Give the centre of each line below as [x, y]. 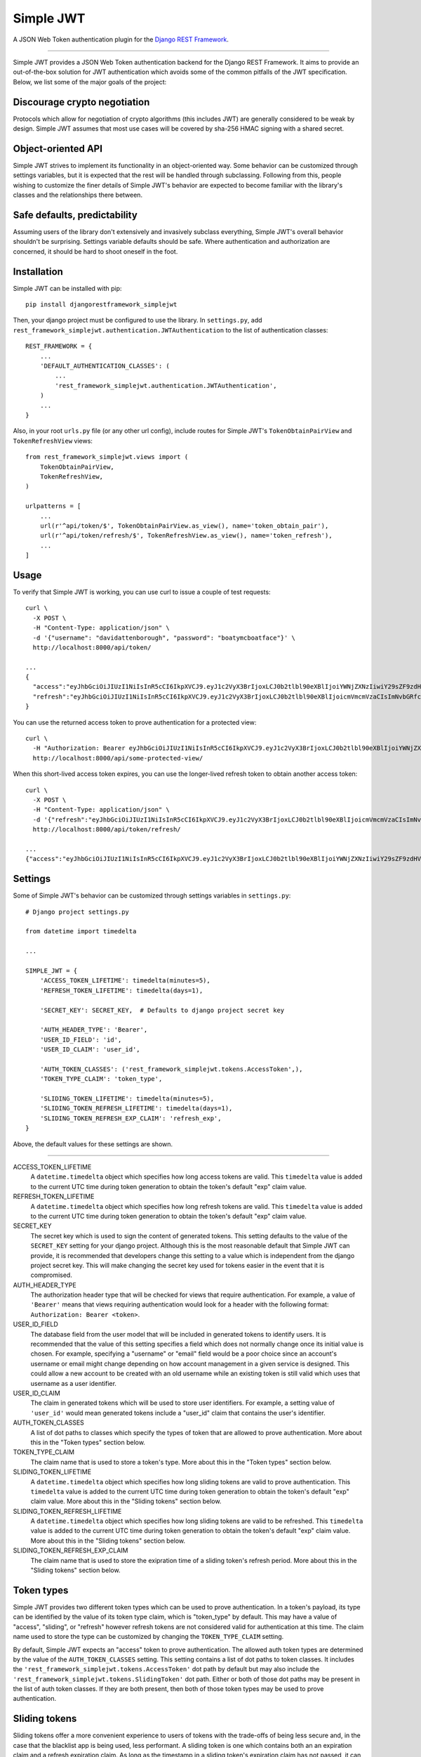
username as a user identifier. [74, 1383]
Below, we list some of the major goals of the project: [90, 82]
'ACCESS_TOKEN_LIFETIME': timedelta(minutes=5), [125, 981]
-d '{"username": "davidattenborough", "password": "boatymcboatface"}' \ [164, 637]
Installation [38, 272]
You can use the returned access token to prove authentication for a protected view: [135, 722]
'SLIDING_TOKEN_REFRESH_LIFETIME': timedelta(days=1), [136, 1108]
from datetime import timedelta [81, 932]
